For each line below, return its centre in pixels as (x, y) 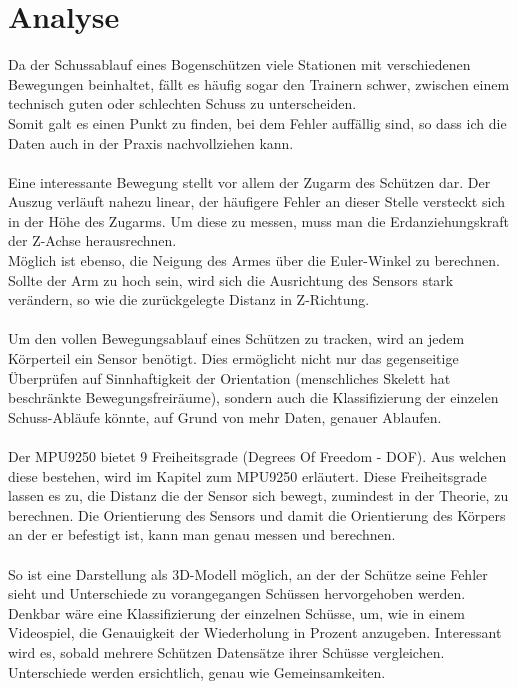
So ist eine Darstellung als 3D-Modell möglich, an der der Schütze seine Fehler (248, 573)
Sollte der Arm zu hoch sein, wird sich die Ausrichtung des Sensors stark (231, 279)
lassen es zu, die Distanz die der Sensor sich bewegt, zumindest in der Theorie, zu (258, 495)
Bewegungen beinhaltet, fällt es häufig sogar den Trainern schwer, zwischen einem (259, 83)
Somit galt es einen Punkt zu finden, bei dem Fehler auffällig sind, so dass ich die (257, 122)
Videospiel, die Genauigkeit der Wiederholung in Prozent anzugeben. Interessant (255, 632)
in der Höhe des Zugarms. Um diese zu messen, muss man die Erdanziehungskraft (259, 220)
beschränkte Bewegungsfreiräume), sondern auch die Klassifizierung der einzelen (253, 397)
